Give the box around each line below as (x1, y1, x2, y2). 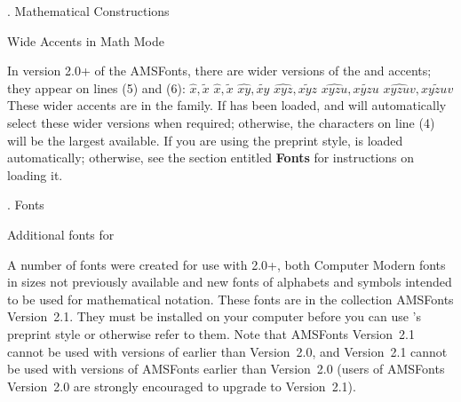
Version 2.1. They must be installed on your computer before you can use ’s (7, 307, 422, 326)
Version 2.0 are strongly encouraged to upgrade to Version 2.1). (7, 376, 356, 395)
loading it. (7, 165, 63, 184)
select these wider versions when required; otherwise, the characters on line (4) (7, 113, 435, 131)
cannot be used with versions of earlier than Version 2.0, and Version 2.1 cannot (7, 342, 448, 360)
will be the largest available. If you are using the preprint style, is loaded (7, 130, 403, 149)
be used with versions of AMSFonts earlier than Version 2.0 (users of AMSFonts (7, 359, 445, 378)
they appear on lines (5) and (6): (7, 78, 186, 97)
